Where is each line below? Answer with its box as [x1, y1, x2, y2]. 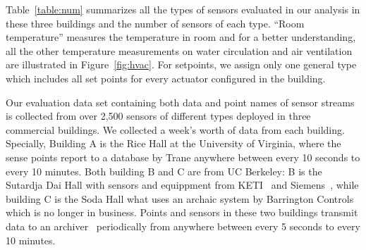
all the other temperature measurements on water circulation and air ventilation [6, 43, 353, 58]
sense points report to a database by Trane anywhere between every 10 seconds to [6, 149, 360, 164]
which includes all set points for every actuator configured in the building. [6, 70, 326, 85]
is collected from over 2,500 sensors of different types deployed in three [6, 108, 311, 123]
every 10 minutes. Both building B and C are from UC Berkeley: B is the [6, 163, 322, 178]
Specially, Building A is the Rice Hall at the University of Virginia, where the [6, 136, 341, 151]
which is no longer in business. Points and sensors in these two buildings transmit [6, 205, 358, 220]
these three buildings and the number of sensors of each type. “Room [6, 15, 305, 30]
